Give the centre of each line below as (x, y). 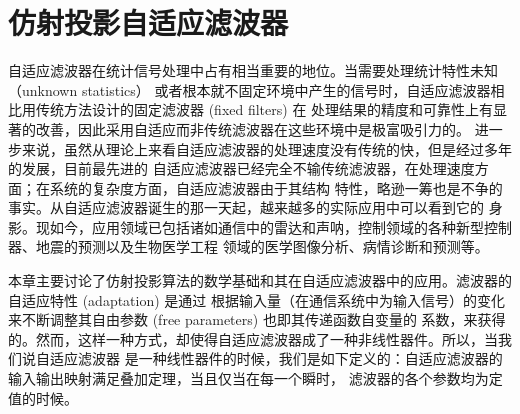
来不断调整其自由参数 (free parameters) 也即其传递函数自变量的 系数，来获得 (257, 319)
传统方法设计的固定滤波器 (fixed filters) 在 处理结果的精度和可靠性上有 (264, 109)
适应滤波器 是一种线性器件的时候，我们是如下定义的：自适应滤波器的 (276, 358)
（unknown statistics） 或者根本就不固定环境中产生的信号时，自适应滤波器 (249, 89)
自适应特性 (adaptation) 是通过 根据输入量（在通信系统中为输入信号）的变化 (257, 299)
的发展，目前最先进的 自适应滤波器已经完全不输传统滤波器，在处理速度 (241, 168)
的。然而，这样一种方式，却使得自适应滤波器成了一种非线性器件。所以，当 (253, 338)
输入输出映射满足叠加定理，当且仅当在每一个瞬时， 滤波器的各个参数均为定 (255, 378)
